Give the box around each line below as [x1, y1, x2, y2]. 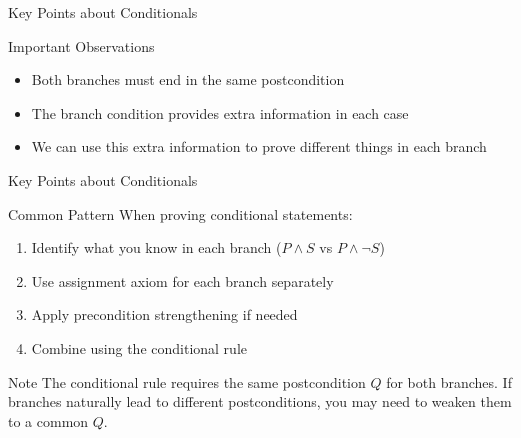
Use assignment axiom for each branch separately [31, 270, 334, 291]
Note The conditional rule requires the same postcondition [8, 371, 366, 392]
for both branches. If [386, 371, 512, 392]
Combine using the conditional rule [31, 337, 247, 358]
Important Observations [8, 35, 155, 56]
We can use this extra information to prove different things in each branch [31, 136, 487, 157]
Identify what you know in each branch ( [31, 237, 282, 258]
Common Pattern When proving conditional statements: [8, 203, 353, 224]
